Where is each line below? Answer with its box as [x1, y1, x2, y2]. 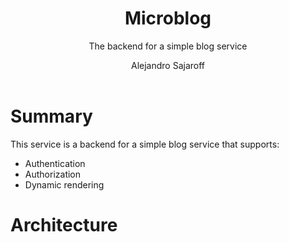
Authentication [24, 157, 86, 169]
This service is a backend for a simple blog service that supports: [10, 138, 280, 150]
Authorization [24, 168, 82, 180]
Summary [10, 105, 93, 127]
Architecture [10, 213, 118, 236]
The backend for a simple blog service [88, 40, 248, 52]
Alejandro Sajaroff [130, 59, 206, 71]
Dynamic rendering [24, 178, 105, 191]
